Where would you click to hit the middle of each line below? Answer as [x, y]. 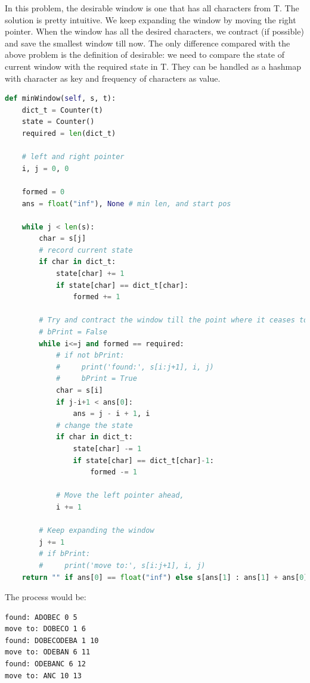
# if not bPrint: [90, 356]
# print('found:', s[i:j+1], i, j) [135, 367]
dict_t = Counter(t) [62, 110]
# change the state [94, 425]
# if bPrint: [65, 554]
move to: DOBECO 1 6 [46, 629]
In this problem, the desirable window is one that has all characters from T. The [152, 8]
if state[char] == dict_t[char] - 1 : [143, 460]
